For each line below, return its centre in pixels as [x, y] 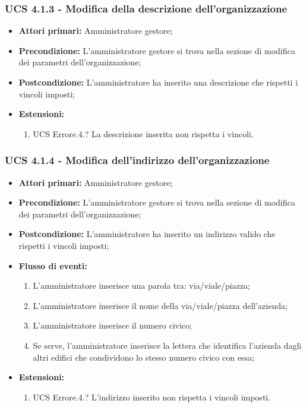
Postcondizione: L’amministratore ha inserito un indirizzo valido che [147, 234]
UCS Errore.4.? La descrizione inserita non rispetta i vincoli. [143, 133]
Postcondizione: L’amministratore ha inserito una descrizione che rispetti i [158, 82]
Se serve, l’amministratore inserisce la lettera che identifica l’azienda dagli [167, 345]
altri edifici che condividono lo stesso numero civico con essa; [143, 357]
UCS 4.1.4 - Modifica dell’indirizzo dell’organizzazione [137, 160]
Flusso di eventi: [53, 265]
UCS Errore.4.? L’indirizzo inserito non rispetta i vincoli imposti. [152, 397]
